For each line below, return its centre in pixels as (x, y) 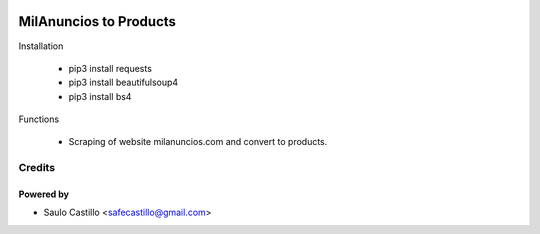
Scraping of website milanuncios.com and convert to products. (198, 142)
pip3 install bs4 (100, 96)
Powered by (44, 194)
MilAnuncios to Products (97, 21)
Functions (39, 119)
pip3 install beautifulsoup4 (123, 82)
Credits (36, 168)
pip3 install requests (110, 68)
